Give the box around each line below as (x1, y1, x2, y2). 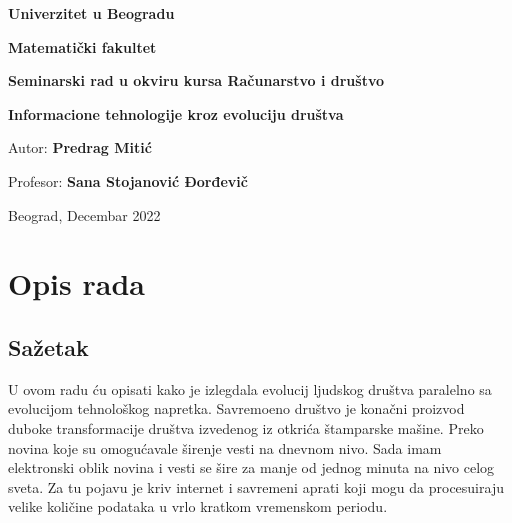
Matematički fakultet (8, 36, 157, 57)
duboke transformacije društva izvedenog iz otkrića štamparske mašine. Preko (8, 417, 484, 438)
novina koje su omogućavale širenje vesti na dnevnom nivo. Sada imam (8, 437, 442, 458)
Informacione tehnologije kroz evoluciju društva (8, 103, 344, 124)
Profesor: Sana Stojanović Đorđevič (8, 170, 248, 191)
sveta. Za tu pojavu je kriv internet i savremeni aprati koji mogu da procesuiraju (8, 476, 504, 497)
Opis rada (8, 263, 145, 304)
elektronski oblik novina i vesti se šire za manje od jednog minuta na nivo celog (8, 457, 495, 478)
